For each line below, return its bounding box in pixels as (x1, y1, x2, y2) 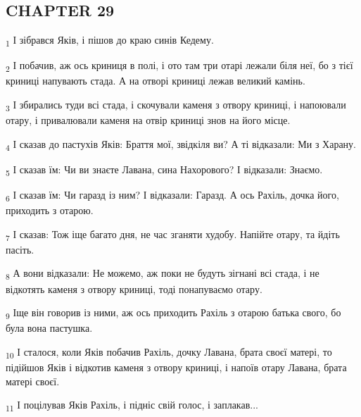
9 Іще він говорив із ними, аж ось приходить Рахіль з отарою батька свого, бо (6, 305, 341, 321)
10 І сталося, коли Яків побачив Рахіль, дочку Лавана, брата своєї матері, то (6, 344, 332, 361)
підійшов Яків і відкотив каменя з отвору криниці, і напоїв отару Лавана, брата (6, 360, 347, 375)
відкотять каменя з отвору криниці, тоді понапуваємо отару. (6, 281, 262, 296)
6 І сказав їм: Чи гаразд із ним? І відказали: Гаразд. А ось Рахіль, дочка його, (6, 187, 339, 204)
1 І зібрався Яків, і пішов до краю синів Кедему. (6, 32, 214, 49)
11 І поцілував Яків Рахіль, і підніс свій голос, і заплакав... (6, 397, 258, 413)
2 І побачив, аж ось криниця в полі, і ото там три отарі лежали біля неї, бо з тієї (6, 58, 353, 75)
